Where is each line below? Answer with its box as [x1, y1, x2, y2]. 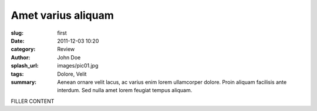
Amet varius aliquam [11, 9, 114, 22]
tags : [11, 70, 24, 78]
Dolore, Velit [57, 70, 87, 78]
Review [57, 46, 75, 53]
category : [11, 46, 36, 53]
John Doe [57, 53, 81, 61]
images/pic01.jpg [57, 62, 99, 69]
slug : [11, 29, 23, 36]
